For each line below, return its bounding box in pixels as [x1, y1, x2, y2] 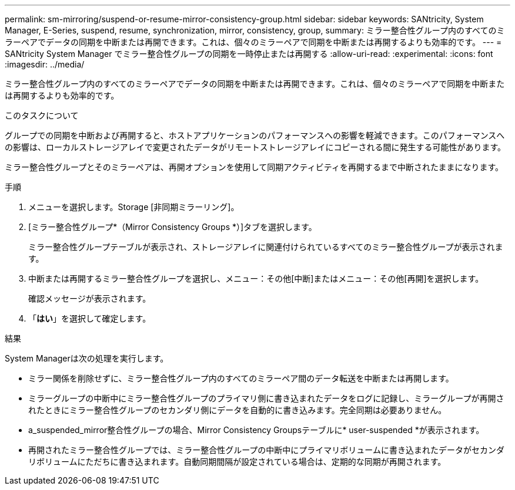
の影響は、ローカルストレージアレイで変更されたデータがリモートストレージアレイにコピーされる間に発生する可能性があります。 [5, 142, 506, 152]
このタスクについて [5, 110, 79, 120]
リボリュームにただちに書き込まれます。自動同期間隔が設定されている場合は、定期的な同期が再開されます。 [28, 457, 446, 467]
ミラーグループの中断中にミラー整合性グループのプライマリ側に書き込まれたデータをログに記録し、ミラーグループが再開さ [28, 393, 504, 403]
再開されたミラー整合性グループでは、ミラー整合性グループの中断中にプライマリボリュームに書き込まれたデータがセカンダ [28, 445, 504, 455]
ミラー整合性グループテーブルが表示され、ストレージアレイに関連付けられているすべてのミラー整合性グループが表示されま [28, 242, 503, 252]
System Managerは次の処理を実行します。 [5, 353, 169, 363]
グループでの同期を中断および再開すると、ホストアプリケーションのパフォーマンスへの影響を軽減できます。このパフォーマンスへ [5, 130, 505, 140]
